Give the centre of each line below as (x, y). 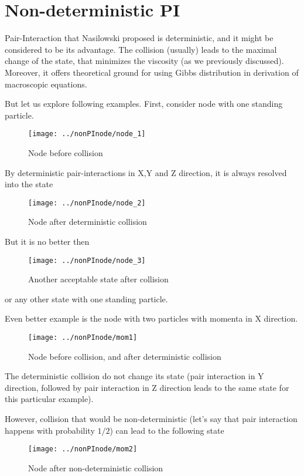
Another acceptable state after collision (98, 279)
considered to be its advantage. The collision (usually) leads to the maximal (141, 49)
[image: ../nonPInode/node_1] (87, 134)
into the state (29, 184)
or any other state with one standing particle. (86, 298)
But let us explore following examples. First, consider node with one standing (144, 104)
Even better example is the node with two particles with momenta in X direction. (151, 318)
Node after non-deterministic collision (96, 467)
